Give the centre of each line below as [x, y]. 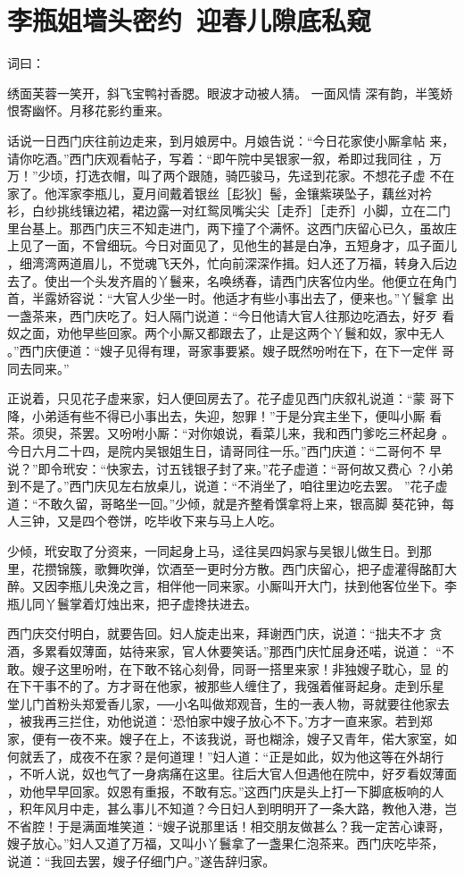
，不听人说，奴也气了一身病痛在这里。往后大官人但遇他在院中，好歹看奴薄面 [232, 774]
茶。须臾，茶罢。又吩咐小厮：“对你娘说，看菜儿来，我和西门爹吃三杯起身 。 [231, 433]
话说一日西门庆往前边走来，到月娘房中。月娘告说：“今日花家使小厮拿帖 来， [231, 140]
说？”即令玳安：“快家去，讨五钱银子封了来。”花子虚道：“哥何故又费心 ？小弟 [231, 468]
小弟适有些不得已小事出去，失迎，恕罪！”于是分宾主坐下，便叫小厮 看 [237, 415]
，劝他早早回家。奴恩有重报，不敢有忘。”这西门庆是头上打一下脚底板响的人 [226, 791]
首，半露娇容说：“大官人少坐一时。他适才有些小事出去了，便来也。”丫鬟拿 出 [231, 298]
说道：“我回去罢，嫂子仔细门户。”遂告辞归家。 [141, 861]
